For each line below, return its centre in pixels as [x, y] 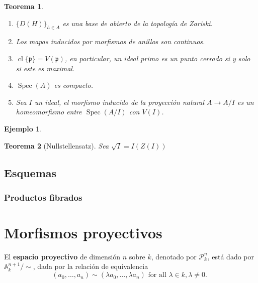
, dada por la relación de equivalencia [91, 266]
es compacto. [74, 85]
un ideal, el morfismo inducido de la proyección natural [119, 102]
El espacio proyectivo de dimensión [62, 256]
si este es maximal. [45, 68]
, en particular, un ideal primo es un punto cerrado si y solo [157, 58]
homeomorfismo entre [49, 112]
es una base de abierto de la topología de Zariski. [138, 23]
